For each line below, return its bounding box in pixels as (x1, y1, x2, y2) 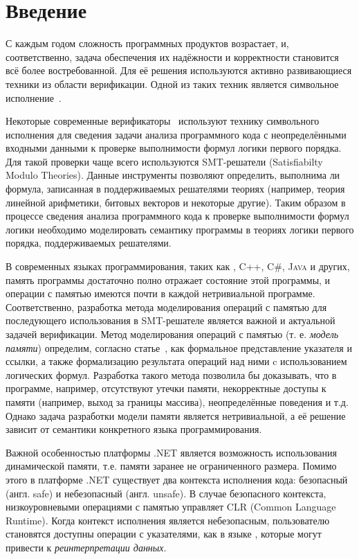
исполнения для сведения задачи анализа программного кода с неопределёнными (6, 127, 347, 141)
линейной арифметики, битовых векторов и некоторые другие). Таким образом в (6, 195, 346, 209)
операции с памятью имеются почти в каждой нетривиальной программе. (6, 286, 315, 301)
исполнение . (6, 90, 62, 105)
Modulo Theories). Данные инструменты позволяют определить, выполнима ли (6, 168, 340, 182)
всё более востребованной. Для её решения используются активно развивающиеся (6, 63, 352, 78)
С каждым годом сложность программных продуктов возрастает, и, (6, 36, 289, 51)
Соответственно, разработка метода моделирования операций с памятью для (6, 299, 327, 314)
